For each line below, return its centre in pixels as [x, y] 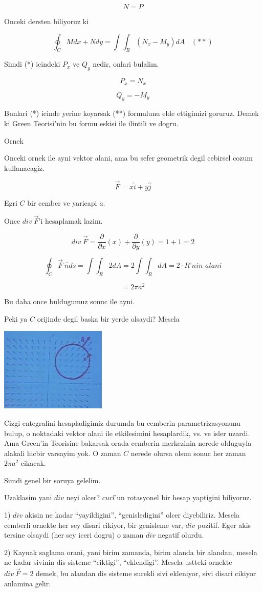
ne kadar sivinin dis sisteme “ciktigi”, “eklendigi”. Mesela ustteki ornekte [118, 562]
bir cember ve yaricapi [62, 202]
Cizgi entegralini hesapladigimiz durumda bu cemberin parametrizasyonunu [122, 422]
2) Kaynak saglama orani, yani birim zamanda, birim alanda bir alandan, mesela [131, 552]
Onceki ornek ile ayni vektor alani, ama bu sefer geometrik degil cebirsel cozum [129, 158]
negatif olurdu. [181, 535]
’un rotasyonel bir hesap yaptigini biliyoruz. [183, 497]
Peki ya [16, 318]
